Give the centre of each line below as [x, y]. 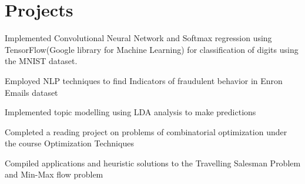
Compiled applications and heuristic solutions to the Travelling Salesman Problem [153, 163]
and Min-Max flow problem [54, 174]
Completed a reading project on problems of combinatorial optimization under [146, 131]
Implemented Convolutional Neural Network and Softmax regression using [138, 38]
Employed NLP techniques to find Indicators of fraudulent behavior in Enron [144, 80]
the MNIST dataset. [41, 61]
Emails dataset [31, 92]
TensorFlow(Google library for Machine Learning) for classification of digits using [152, 49]
